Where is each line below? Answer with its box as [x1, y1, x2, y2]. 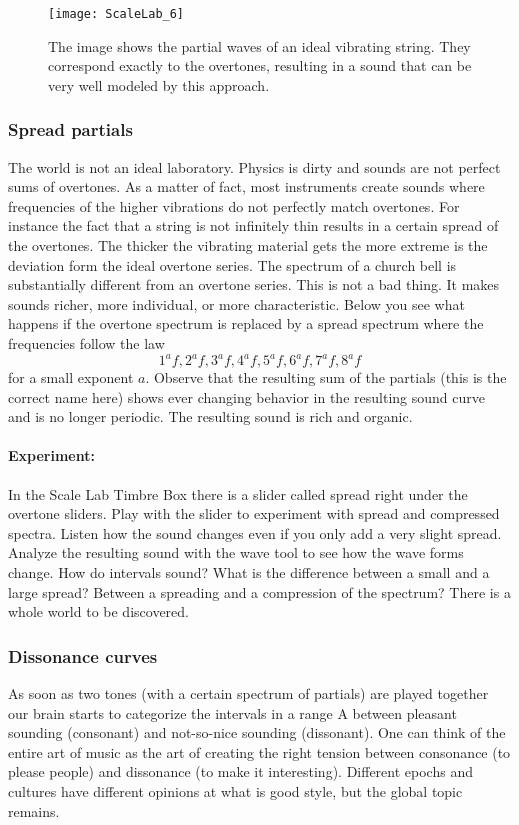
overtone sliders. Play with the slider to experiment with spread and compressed [8, 503, 500, 524]
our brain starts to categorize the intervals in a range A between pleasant [8, 702, 457, 723]
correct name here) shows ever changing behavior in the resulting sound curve [8, 386, 485, 407]
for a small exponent [8, 367, 134, 388]
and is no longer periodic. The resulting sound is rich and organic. [8, 406, 413, 427]
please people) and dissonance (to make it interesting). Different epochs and [8, 761, 473, 782]
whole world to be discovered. [8, 601, 189, 622]
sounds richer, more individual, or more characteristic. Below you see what [8, 293, 465, 314]
